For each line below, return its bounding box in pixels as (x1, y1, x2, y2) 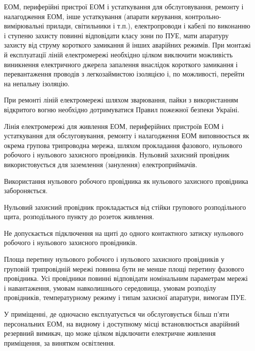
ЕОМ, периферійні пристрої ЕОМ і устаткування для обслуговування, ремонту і (4, 1, 244, 11)
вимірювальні (4, 21, 44, 31)
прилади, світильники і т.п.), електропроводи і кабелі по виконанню (46, 21, 251, 31)
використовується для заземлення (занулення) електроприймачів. (4, 159, 198, 169)
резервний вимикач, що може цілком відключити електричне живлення (4, 328, 216, 338)
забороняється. (4, 185, 48, 196)
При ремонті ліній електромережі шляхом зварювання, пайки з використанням (4, 95, 238, 105)
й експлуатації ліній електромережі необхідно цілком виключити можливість (4, 49, 233, 59)
